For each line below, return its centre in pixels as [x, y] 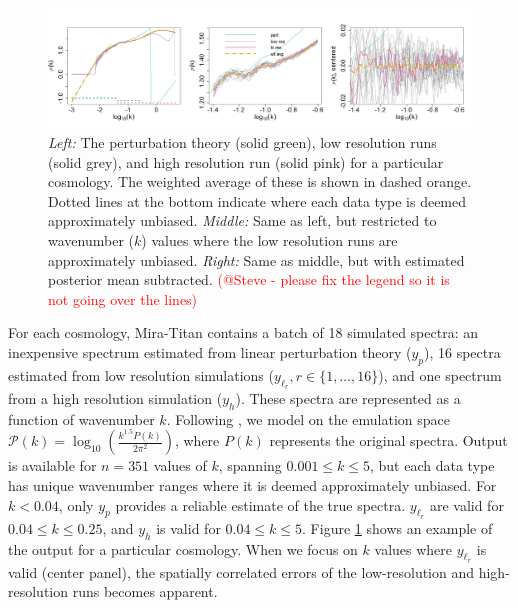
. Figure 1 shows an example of [397, 527]
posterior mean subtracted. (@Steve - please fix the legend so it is [249, 279]
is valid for [188, 527]
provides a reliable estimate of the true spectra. [260, 504]
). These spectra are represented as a [348, 398]
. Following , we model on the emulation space [308, 418]
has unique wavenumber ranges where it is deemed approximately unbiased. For [252, 485]
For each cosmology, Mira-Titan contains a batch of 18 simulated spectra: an [243, 332]
